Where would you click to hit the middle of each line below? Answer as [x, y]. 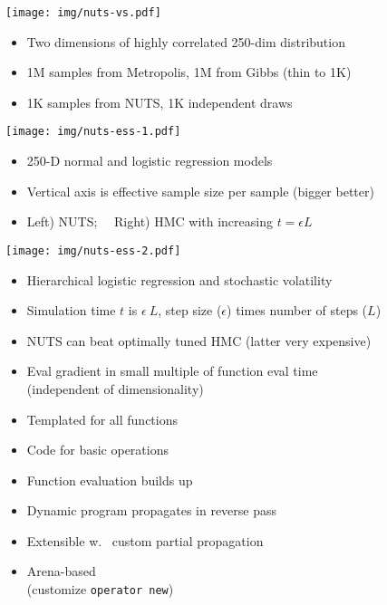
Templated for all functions [102, 419]
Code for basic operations [97, 450]
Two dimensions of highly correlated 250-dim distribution [186, 41]
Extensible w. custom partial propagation [145, 540]
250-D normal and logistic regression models [150, 161]
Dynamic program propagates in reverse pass [152, 510]
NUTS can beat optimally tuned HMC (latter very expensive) [199, 340]
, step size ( [190, 310]
